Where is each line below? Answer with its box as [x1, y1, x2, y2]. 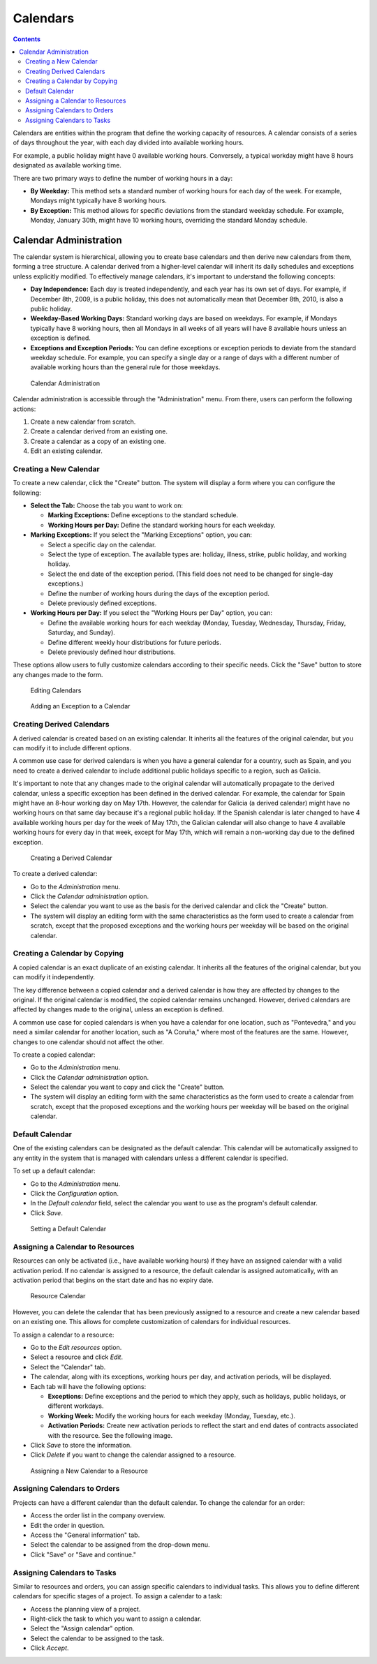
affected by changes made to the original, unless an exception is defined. [13, 1005, 224, 1013]
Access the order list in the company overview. [30, 1511, 165, 1520]
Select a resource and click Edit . [30, 1353, 124, 1361]
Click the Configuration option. [30, 1189, 119, 1197]
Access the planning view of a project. [30, 1605, 141, 1613]
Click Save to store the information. [30, 1441, 132, 1449]
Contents [13, 35, 41, 43]
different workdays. [47, 1402, 104, 1410]
